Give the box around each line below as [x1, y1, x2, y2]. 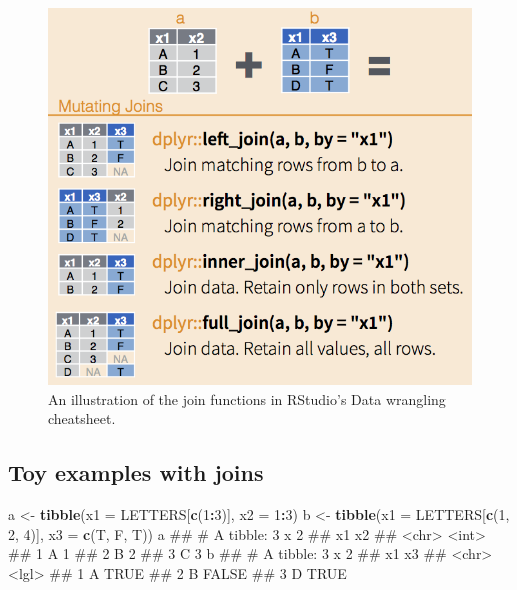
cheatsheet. [48, 408, 116, 429]
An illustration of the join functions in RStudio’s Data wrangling [48, 388, 446, 409]
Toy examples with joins [8, 457, 264, 488]
